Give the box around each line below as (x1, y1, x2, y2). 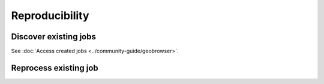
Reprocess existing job (11, 63, 98, 73)
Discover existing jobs (11, 32, 96, 42)
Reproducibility (11, 9, 89, 22)
